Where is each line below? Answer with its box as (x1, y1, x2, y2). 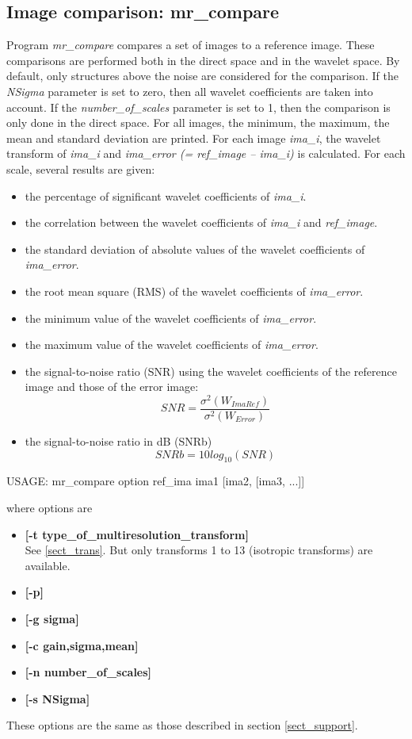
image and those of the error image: (25, 378, 199, 395)
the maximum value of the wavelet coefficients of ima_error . (25, 336, 319, 353)
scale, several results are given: (6, 160, 155, 177)
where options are (6, 500, 93, 516)
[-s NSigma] (25, 690, 90, 706)
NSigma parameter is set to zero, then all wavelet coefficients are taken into (6, 82, 373, 99)
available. (25, 557, 71, 573)
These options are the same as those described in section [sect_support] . (6, 717, 358, 733)
